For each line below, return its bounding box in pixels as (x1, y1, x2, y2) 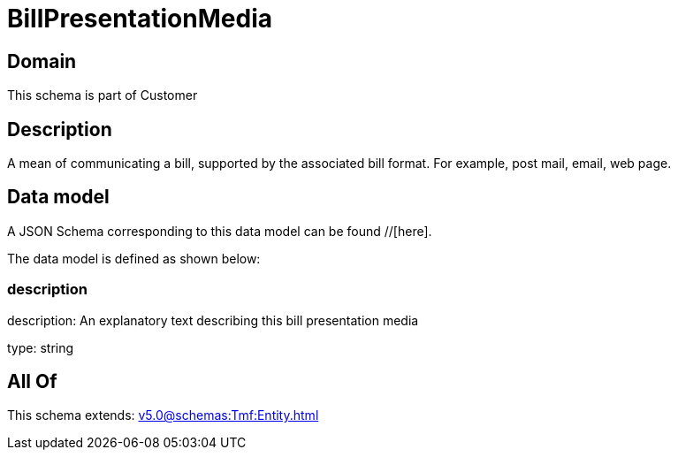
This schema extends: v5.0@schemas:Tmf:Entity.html (7, 407, 319, 423)
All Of (7, 370, 57, 393)
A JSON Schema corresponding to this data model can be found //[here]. (7, 223, 432, 239)
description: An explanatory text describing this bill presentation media (7, 312, 419, 328)
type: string (7, 339, 74, 355)
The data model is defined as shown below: (7, 250, 261, 266)
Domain (7, 50, 77, 72)
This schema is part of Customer (7, 88, 198, 103)
